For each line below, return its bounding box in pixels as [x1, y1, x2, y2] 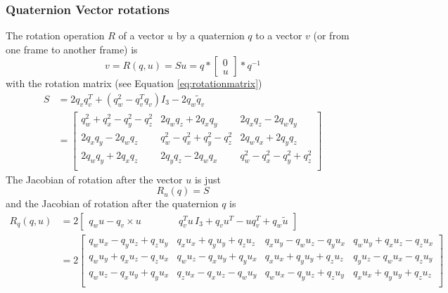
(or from [313, 28, 350, 43]
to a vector [255, 28, 302, 43]
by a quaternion [176, 28, 245, 43]
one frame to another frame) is [6, 41, 138, 56]
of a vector [118, 28, 165, 43]
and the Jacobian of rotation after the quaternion [6, 196, 219, 211]
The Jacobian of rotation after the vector [6, 171, 183, 186]
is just [194, 171, 221, 186]
